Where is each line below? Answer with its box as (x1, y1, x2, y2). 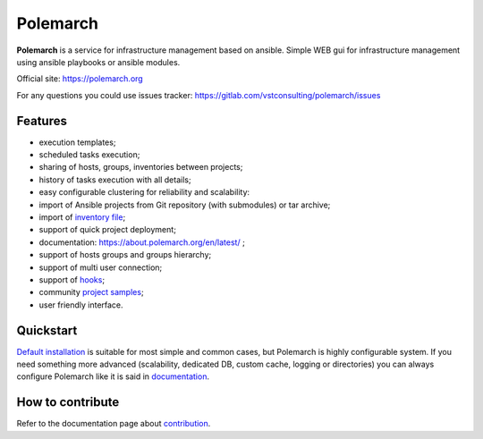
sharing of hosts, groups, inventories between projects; (38, 162, 243, 173)
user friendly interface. (38, 300, 124, 310)
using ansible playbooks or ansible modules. (16, 56, 181, 67)
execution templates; (38, 137, 116, 148)
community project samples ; (38, 287, 144, 298)
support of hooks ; (38, 274, 106, 285)
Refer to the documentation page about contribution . (16, 418, 211, 429)
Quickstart (16, 323, 78, 338)
